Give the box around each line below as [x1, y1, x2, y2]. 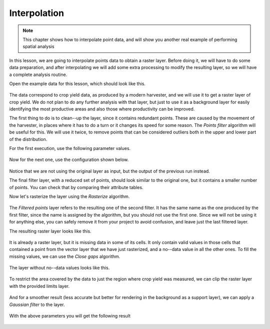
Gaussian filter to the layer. [9, 301, 65, 307]
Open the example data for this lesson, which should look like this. [9, 80, 146, 86]
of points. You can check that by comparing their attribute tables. [9, 184, 143, 190]
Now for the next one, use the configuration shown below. [9, 156, 129, 162]
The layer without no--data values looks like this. [9, 265, 110, 271]
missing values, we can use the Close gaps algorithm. [9, 253, 120, 259]
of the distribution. [9, 136, 47, 142]
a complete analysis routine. [9, 71, 67, 77]
